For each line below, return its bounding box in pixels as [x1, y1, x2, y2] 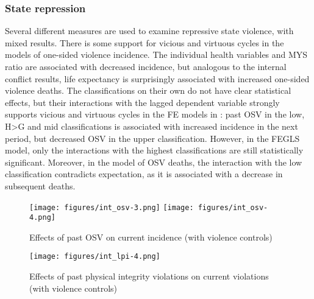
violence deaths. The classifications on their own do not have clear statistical [5, 84, 291, 97]
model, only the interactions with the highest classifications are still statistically [5, 144, 304, 157]
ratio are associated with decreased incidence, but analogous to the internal [5, 60, 287, 72]
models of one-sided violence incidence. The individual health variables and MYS [5, 48, 308, 61]
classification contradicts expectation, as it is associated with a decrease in [5, 167, 283, 180]
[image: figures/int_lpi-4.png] [29, 252, 160, 261]
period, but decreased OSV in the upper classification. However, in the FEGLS [5, 132, 300, 144]
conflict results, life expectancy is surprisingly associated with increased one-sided [5, 72, 310, 85]
